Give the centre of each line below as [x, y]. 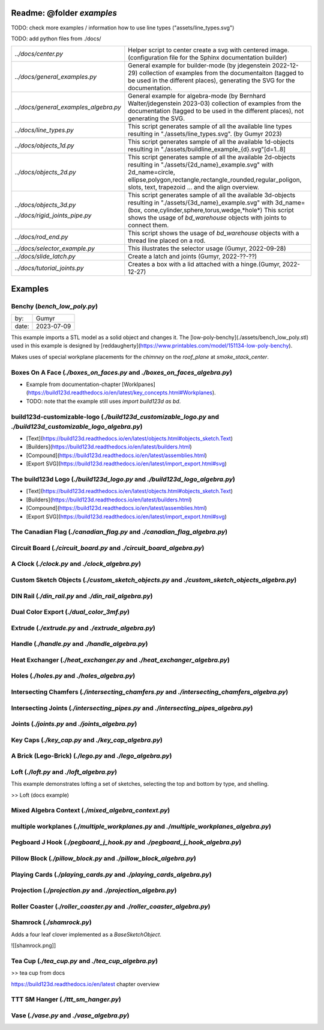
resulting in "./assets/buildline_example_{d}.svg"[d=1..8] [207, 149]
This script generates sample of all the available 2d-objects [212, 158]
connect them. [148, 225]
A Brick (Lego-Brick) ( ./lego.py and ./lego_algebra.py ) [91, 756]
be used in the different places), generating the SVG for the [211, 81]
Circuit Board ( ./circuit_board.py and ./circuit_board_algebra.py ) [108, 548]
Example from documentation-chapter [73, 384]
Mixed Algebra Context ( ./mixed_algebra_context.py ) [91, 811]
